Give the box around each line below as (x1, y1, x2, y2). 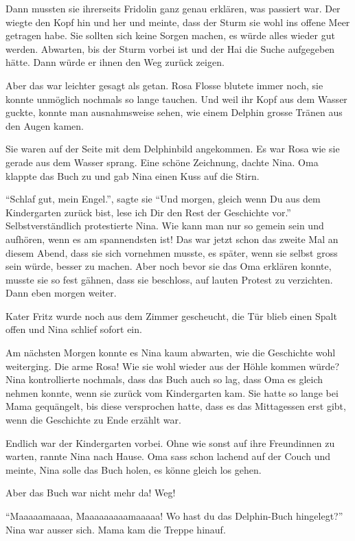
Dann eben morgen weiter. (5, 286, 117, 300)
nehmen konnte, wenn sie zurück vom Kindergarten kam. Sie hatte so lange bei (5, 385, 339, 400)
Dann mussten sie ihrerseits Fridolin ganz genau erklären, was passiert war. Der (5, 1, 341, 15)
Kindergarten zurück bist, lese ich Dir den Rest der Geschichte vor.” (5, 205, 291, 219)
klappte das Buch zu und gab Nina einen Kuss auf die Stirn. (5, 168, 260, 183)
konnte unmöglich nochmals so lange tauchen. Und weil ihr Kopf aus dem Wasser (5, 91, 347, 106)
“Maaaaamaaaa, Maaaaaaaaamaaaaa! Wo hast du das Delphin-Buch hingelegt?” (5, 509, 343, 522)
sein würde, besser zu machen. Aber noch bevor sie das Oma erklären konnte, (5, 259, 332, 273)
